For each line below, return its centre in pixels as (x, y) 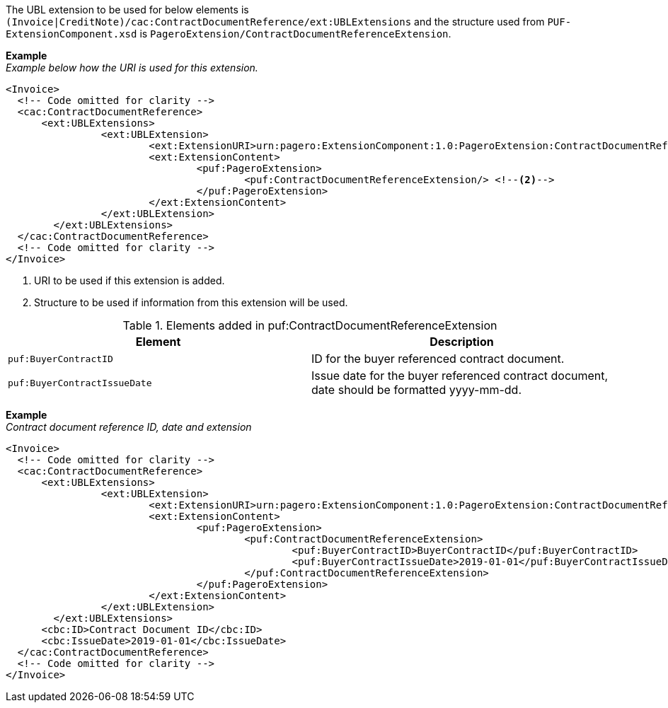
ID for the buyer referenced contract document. (438, 359)
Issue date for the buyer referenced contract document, (460, 376)
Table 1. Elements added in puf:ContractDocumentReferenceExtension (310, 325)
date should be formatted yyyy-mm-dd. (416, 390)
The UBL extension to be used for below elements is (127, 10)
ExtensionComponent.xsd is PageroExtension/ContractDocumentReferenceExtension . (229, 34)
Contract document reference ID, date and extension (129, 427)
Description (462, 342)
